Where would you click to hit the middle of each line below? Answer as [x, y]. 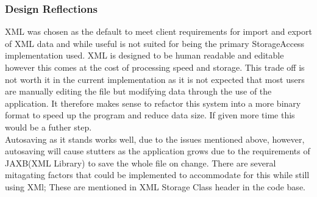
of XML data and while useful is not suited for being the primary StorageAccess [155, 43]
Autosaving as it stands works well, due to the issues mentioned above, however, [155, 139]
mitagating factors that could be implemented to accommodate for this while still [157, 175]
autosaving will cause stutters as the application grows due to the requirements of [158, 151]
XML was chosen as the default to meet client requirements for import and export [158, 31]
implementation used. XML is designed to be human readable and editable [144, 55]
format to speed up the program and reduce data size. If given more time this [150, 115]
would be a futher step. [48, 127]
